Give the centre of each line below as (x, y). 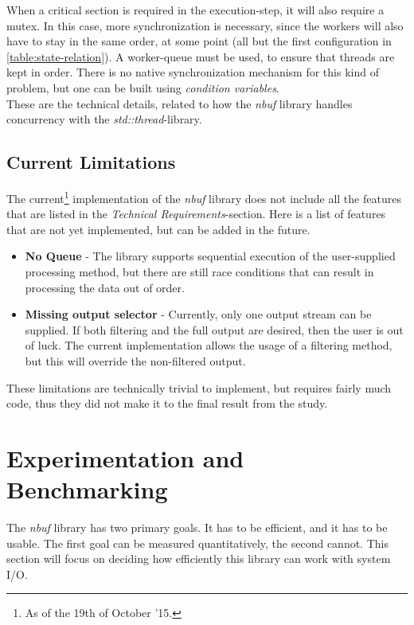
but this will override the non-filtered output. (135, 360)
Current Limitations (91, 162)
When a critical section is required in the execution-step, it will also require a (195, 10)
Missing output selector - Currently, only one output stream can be (198, 314)
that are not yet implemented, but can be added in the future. (158, 229)
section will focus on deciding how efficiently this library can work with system (199, 559)
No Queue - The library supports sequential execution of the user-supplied (210, 256)
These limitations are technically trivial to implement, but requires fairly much (199, 387)
